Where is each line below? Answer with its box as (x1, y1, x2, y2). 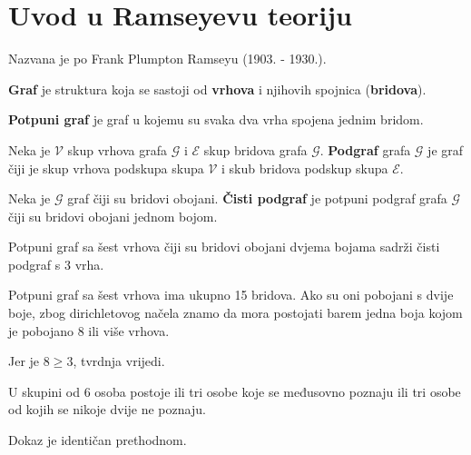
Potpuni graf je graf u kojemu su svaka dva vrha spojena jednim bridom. (8, 110, 424, 129)
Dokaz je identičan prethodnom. (8, 430, 187, 450)
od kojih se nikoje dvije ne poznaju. (8, 400, 206, 419)
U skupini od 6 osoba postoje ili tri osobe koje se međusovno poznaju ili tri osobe (8, 381, 461, 401)
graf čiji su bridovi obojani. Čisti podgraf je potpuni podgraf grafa (67, 189, 447, 208)
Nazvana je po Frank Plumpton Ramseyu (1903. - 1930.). (8, 49, 327, 68)
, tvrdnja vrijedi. (73, 351, 165, 371)
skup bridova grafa (203, 140, 308, 159)
